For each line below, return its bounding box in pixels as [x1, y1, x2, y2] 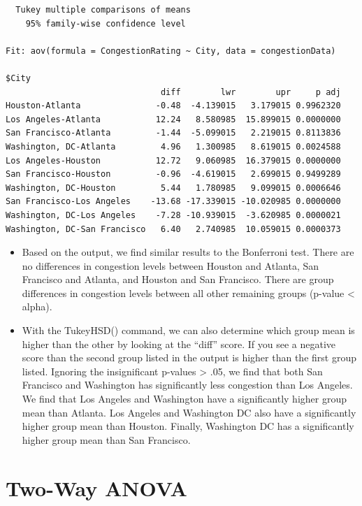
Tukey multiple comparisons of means [15, 5, 191, 15]
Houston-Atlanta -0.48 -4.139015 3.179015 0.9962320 [6, 101, 341, 111]
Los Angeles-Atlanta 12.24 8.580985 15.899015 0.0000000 [6, 114, 341, 124]
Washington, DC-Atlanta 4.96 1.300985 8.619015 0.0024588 [6, 141, 341, 152]
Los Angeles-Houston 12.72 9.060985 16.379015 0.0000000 [6, 155, 341, 166]
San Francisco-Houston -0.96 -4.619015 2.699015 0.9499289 [6, 169, 341, 180]
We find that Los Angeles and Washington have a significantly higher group [22, 391, 347, 406]
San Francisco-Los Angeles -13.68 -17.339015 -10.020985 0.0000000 [6, 196, 341, 207]
